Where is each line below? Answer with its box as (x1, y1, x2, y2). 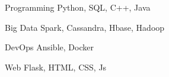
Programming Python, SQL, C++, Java (5, 1, 151, 13)
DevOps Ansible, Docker (5, 41, 94, 53)
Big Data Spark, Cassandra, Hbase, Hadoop (5, 21, 165, 33)
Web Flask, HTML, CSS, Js (5, 60, 107, 73)
